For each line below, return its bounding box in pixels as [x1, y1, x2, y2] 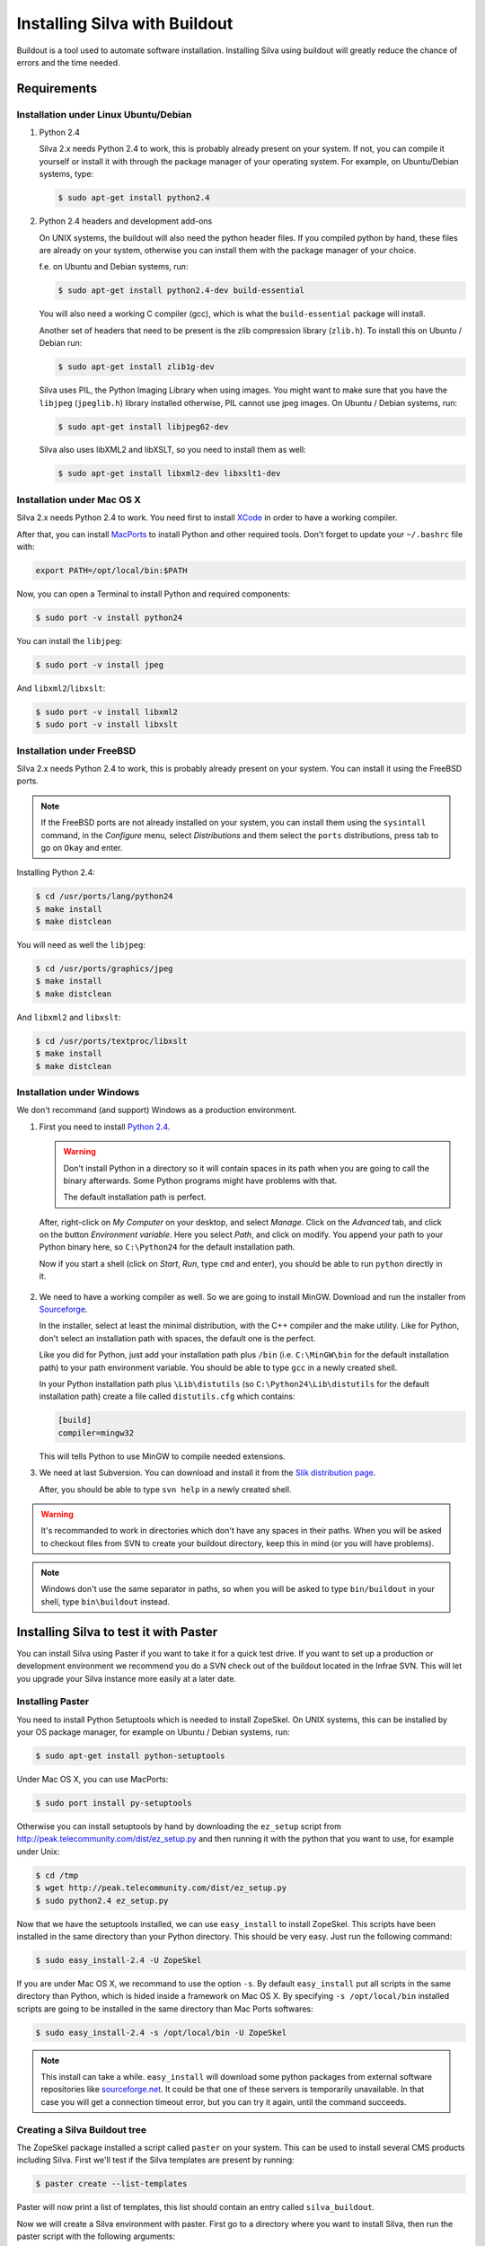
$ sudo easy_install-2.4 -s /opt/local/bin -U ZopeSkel [35, 2027, 287, 2038]
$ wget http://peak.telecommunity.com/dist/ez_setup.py [35, 1883, 287, 1893]
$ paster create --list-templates [35, 2179, 188, 2189]
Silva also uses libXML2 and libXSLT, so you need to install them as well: [39, 445, 306, 455]
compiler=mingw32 [57, 1428, 135, 1437]
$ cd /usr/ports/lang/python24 [35, 891, 174, 902]
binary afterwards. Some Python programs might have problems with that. [63, 1175, 338, 1186]
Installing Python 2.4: [16, 867, 96, 878]
